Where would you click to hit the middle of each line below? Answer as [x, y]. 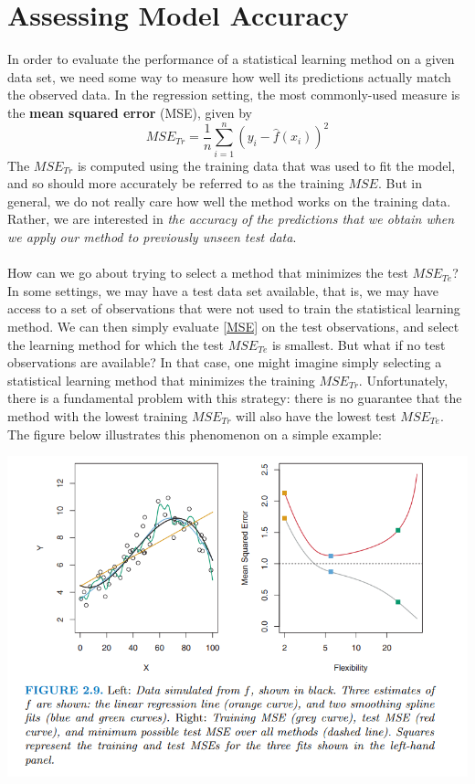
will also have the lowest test [316, 415]
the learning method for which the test [116, 344]
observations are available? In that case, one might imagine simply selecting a [225, 362]
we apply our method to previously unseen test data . [152, 237]
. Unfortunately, [403, 380]
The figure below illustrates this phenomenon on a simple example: [195, 434]
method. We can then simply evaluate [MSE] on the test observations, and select [233, 326]
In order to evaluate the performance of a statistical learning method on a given [231, 59]
